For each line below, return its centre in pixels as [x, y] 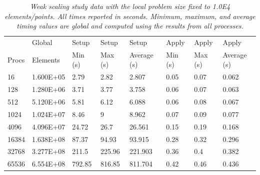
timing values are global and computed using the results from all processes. [130, 26]
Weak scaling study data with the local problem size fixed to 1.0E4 [130, 6]
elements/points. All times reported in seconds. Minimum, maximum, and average [130, 16]
